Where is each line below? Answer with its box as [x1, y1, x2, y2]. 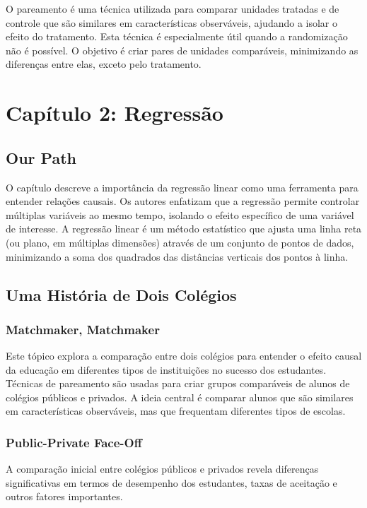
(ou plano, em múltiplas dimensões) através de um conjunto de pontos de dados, [6, 235, 354, 249]
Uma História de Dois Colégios [6, 283, 237, 305]
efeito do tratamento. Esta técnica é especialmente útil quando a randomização [6, 29, 348, 44]
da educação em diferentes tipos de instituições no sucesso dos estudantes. [6, 362, 327, 377]
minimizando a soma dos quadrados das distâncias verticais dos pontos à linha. [6, 249, 349, 264]
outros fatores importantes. [6, 489, 123, 504]
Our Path [6, 146, 76, 168]
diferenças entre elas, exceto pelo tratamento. [6, 57, 202, 71]
